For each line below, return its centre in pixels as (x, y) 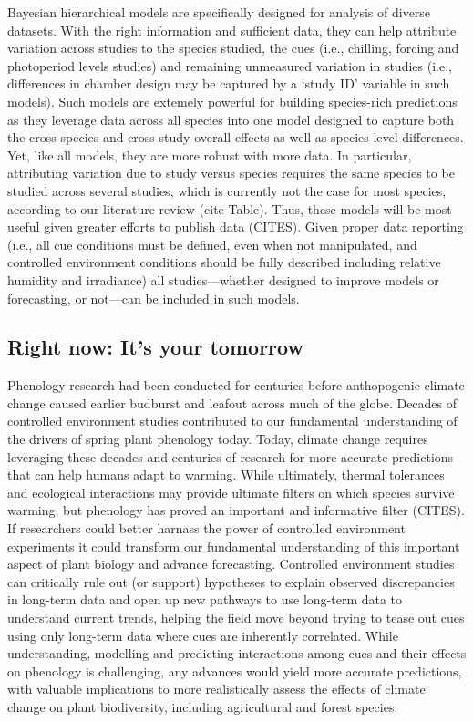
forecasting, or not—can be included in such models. (154, 298)
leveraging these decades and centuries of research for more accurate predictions (231, 456)
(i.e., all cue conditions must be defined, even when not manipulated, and (212, 244)
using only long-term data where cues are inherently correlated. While (203, 635)
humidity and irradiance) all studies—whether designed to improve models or (223, 279)
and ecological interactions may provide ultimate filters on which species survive (231, 492)
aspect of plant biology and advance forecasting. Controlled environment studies (231, 564)
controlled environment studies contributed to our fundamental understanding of (232, 421)
